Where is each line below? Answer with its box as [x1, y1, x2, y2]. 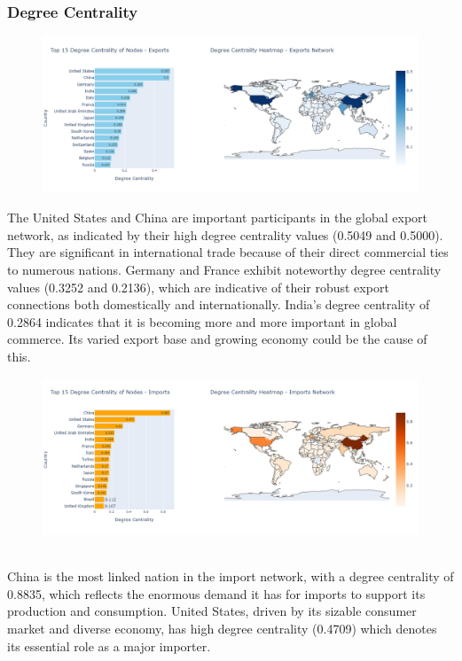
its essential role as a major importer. [7, 636, 211, 655]
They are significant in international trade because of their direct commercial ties [7, 243, 449, 261]
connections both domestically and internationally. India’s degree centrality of [7, 295, 430, 314]
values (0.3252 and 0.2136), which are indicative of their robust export [7, 277, 389, 296]
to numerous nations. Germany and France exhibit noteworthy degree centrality [7, 260, 442, 278]
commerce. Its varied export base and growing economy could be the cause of [7, 330, 427, 348]
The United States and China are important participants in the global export [7, 208, 428, 227]
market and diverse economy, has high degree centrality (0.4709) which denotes [7, 618, 437, 637]
